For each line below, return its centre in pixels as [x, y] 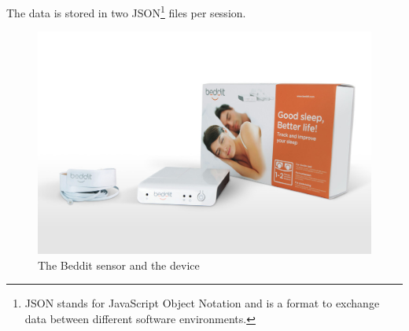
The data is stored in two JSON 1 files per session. [126, 11]
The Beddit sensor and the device [119, 265]
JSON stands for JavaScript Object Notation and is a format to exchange [202, 303]
